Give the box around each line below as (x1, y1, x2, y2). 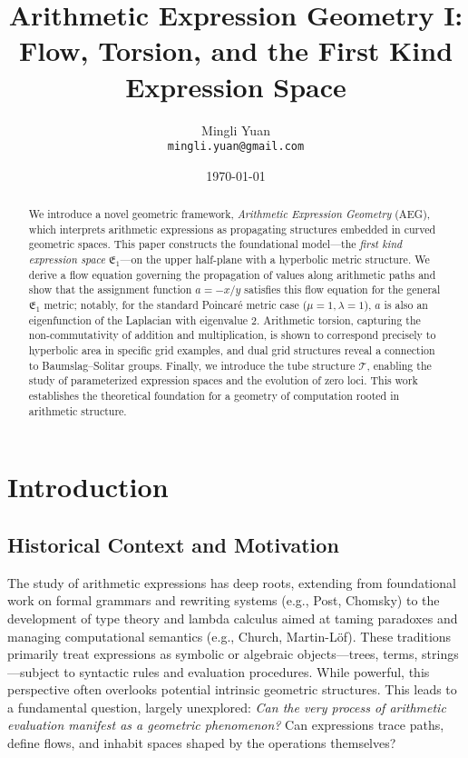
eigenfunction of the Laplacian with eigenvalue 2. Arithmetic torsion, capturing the (28, 312, 421, 327)
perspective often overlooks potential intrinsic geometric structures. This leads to (7, 680, 457, 699)
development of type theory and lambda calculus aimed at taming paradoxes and (7, 608, 458, 627)
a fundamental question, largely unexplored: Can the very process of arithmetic (7, 697, 446, 716)
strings (422, 644, 459, 663)
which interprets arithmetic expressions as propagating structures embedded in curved (28, 221, 436, 236)
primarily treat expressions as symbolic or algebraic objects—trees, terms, (7, 644, 418, 663)
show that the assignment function (28, 282, 192, 297)
